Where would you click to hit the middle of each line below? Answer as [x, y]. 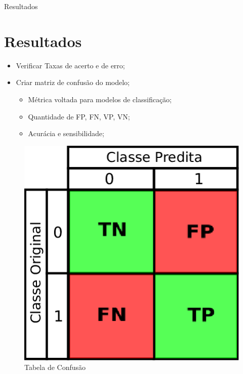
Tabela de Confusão [55, 367]
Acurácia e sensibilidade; [66, 133]
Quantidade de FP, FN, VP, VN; [79, 116]
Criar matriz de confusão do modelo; [73, 82]
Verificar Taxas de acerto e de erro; [70, 65]
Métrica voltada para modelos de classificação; [100, 99]
